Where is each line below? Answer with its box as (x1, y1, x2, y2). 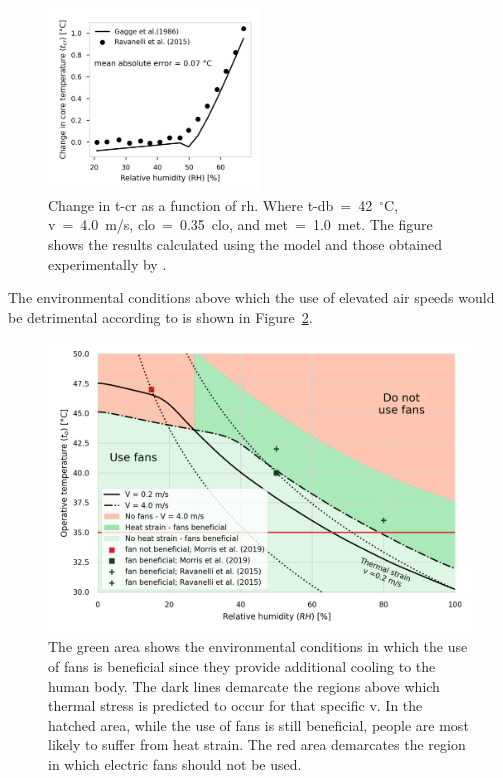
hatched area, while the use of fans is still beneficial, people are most (48, 714, 469, 735)
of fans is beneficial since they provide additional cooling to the (48, 656, 436, 677)
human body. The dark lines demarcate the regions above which (48, 675, 440, 696)
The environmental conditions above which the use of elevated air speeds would (8, 287, 495, 308)
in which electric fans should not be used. (48, 754, 302, 775)
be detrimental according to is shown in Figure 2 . (8, 306, 313, 327)
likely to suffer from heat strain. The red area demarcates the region (48, 734, 466, 755)
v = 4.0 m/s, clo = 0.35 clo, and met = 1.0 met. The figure (48, 214, 433, 235)
